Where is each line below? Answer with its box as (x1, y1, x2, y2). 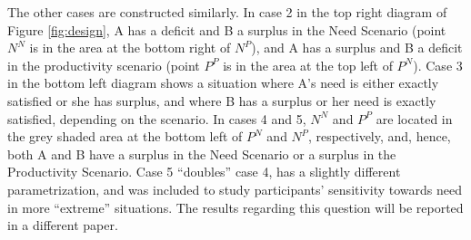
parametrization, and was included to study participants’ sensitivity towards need (7, 179, 462, 198)
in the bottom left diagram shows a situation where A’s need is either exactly (7, 73, 439, 92)
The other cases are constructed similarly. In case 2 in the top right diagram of (7, 3, 447, 21)
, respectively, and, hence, (307, 127, 451, 146)
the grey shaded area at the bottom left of (7, 127, 243, 146)
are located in (376, 109, 453, 128)
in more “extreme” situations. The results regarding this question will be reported (7, 197, 464, 216)
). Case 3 (413, 55, 463, 74)
